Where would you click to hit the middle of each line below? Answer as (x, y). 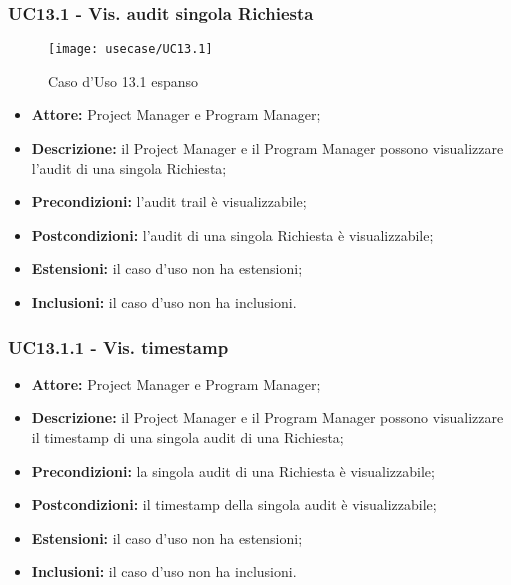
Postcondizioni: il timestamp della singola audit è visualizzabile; (234, 504)
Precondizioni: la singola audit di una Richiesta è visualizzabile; (233, 470)
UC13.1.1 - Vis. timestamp (118, 346)
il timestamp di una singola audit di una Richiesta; (187, 437)
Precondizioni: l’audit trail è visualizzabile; (169, 201)
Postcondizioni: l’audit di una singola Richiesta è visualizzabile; (232, 234)
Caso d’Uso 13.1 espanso (123, 80)
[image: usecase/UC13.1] (130, 49)
